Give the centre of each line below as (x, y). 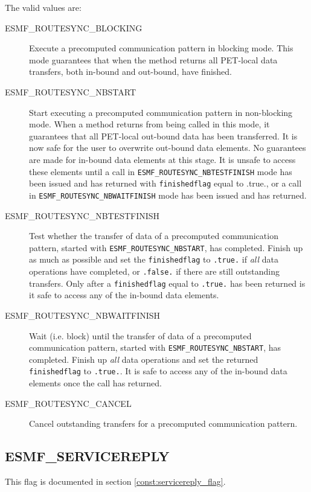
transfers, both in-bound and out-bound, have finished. (131, 72)
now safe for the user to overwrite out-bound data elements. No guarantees (168, 148)
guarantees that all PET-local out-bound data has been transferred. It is (163, 136)
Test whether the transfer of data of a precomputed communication (154, 236)
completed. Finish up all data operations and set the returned (144, 359)
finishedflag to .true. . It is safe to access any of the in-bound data (158, 371)
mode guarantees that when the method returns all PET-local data (153, 59)
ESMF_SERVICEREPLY (87, 456)
